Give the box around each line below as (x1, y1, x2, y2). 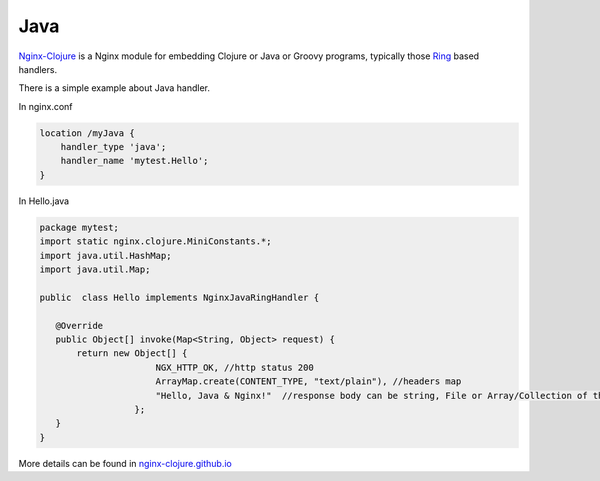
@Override (55, 320, 104, 331)
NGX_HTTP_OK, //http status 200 (155, 361, 314, 373)
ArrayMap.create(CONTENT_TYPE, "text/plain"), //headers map (155, 376, 462, 387)
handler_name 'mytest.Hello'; (60, 155, 209, 167)
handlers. (18, 63, 58, 75)
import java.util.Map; (39, 264, 151, 275)
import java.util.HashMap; (39, 250, 172, 261)
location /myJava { (39, 127, 135, 139)
